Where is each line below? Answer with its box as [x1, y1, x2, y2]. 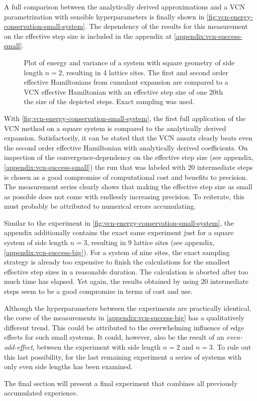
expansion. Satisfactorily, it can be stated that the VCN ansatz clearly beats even [4, 133, 253, 143]
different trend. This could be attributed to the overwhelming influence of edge [4, 322, 244, 332]
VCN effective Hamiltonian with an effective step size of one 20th [24, 86, 223, 97]
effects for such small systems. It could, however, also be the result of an [4, 332, 224, 342]
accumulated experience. [4, 388, 78, 398]
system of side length [4, 237, 68, 248]
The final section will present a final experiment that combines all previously [4, 378, 238, 388]
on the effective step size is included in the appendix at [4, 30, 172, 41]
